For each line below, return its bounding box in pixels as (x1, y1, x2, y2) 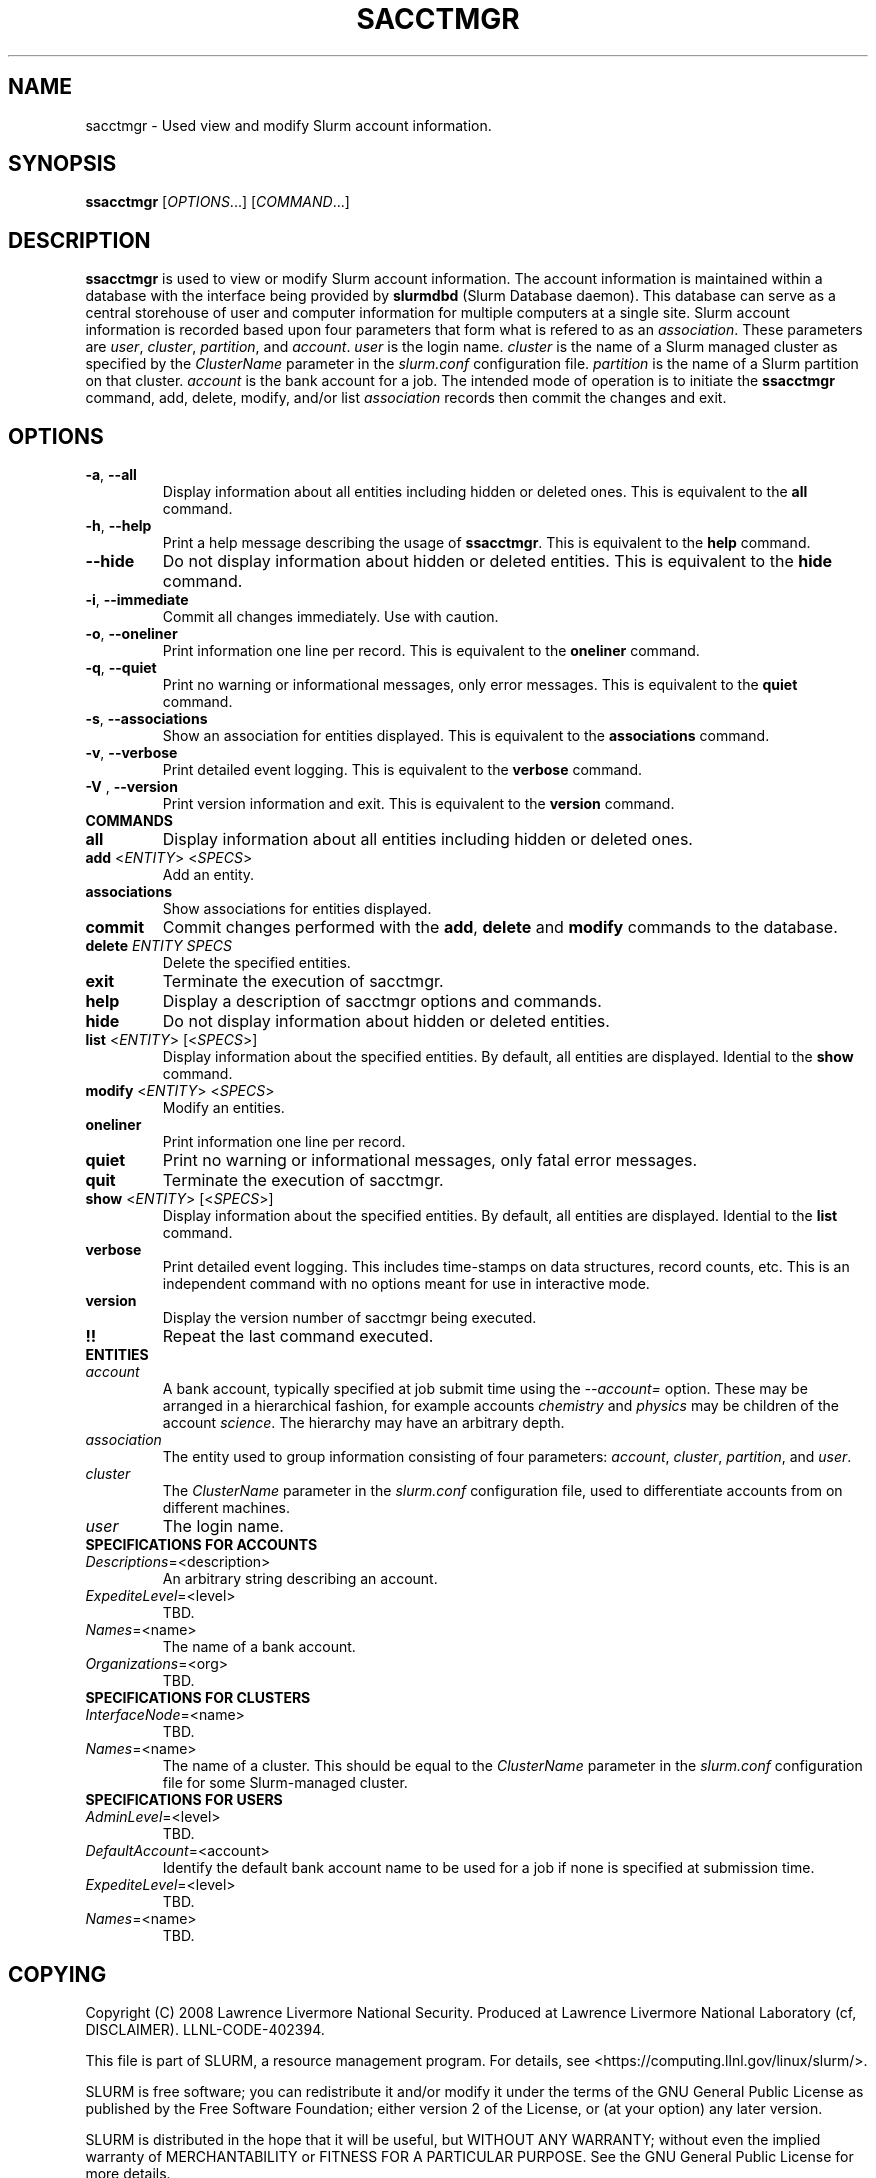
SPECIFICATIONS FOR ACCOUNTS (85, 1536, 318, 1554)
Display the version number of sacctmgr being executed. (162, 1309, 537, 1327)
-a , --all (85, 466, 137, 484)
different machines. (162, 1499, 290, 1517)
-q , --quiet (85, 659, 157, 677)
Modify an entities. (162, 1099, 285, 1117)
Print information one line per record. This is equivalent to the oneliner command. (162, 642, 700, 660)
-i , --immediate (85, 591, 189, 609)
